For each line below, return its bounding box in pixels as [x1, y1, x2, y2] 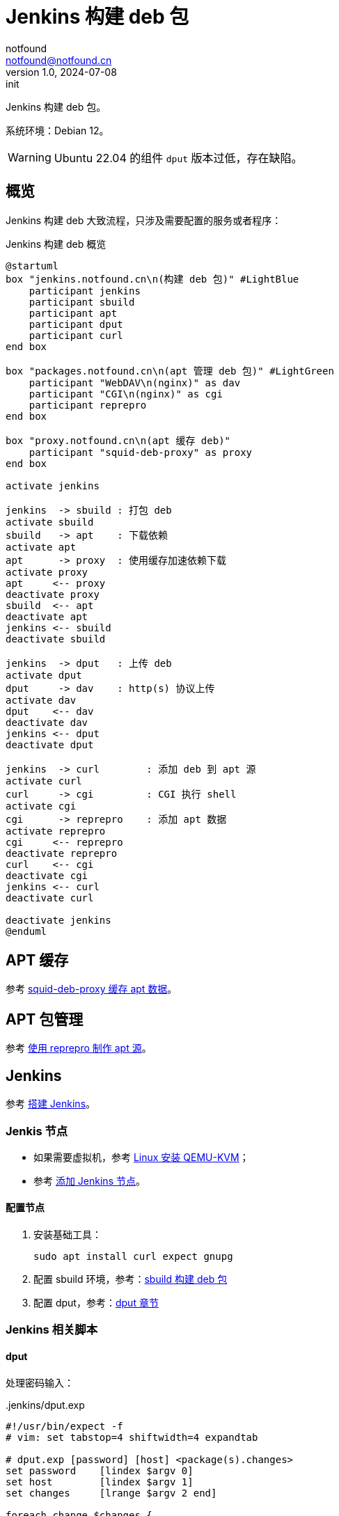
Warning [8, 150, 52, 164]
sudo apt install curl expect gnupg [33, 1251, 233, 1263]
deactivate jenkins [6, 914, 111, 926]
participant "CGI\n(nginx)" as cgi [29, 388, 223, 400]
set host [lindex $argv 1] [6, 1476, 194, 1487]
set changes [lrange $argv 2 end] [6, 1487, 217, 1499]
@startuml [6, 260, 58, 271]
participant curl [29, 329, 123, 341]
